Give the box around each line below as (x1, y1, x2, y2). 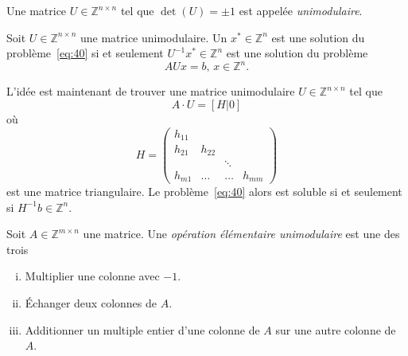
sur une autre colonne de (275, 321, 396, 338)
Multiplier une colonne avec (25, 268, 160, 284)
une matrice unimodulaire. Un (80, 29, 227, 45)
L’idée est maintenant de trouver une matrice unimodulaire (6, 83, 295, 100)
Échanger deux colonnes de (25, 295, 157, 311)
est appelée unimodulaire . (239, 2, 363, 18)
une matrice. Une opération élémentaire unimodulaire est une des (83, 225, 400, 242)
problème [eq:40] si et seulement (6, 45, 164, 61)
